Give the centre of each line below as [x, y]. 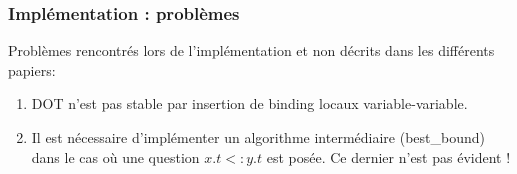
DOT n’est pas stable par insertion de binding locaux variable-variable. [249, 103]
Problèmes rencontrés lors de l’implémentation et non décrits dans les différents [251, 50]
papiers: [32, 69]
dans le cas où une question [115, 156]
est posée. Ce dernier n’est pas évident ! [388, 156]
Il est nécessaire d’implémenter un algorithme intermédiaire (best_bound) [258, 137]
